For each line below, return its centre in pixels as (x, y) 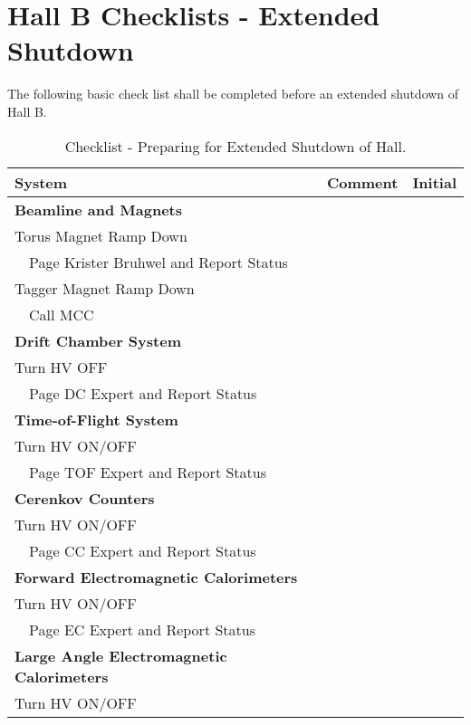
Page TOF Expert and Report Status (148, 472)
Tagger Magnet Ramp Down (105, 288)
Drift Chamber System (98, 340)
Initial (434, 182)
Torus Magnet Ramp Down (101, 235)
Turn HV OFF (61, 367)
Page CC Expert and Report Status (143, 550)
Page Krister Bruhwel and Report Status (159, 262)
